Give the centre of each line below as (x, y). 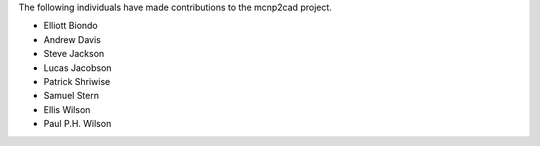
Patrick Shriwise (77, 81)
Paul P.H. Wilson (77, 124)
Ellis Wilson (67, 109)
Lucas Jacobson (77, 67)
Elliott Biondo (71, 26)
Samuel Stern (71, 96)
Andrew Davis (72, 39)
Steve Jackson (74, 54)
